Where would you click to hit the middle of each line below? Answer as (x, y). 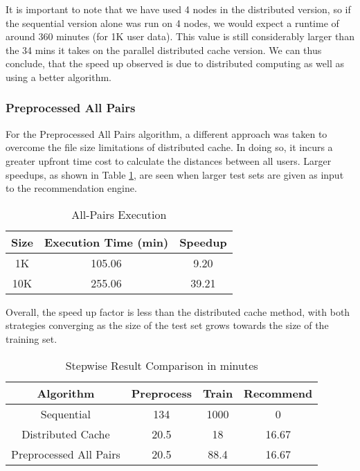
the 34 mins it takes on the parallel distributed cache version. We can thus (164, 50)
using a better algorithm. (59, 77)
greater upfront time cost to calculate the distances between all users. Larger (169, 160)
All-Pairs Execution (119, 214)
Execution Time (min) (106, 242)
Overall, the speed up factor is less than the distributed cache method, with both (178, 311)
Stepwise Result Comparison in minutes (162, 365)
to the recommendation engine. (71, 188)
